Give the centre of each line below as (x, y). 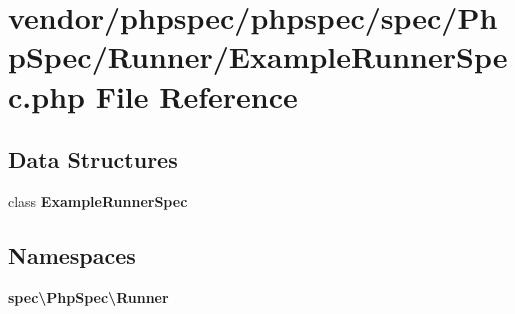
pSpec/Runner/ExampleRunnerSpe (258, 56)
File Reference (196, 95)
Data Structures (93, 159)
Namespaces (72, 254)
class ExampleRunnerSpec (98, 200)
